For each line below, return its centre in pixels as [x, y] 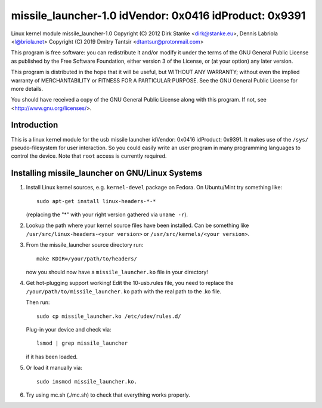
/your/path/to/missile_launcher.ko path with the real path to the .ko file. [124, 291]
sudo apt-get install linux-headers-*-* [96, 201]
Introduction [35, 125]
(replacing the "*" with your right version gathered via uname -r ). [107, 214]
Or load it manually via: [54, 368]
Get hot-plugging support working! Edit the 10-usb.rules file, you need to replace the [130, 283]
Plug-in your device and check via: [69, 329]
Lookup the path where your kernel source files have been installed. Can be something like [137, 226]
